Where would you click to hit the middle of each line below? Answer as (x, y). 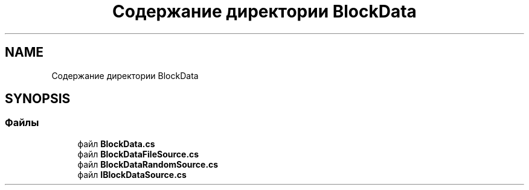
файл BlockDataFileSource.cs (138, 154)
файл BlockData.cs (116, 144)
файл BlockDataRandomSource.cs (148, 164)
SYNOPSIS (38, 99)
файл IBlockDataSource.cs (132, 174)
